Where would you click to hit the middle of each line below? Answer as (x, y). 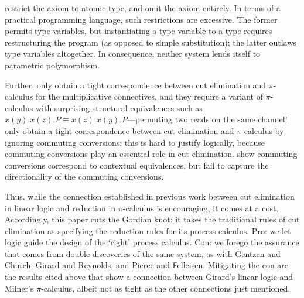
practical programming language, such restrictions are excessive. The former (141, 19)
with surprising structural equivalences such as (119, 107)
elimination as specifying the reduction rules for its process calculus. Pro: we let (148, 230)
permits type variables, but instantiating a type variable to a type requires (139, 31)
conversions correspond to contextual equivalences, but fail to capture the (137, 165)
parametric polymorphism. (52, 65)
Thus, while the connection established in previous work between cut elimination (150, 196)
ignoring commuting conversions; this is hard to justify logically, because (135, 142)
